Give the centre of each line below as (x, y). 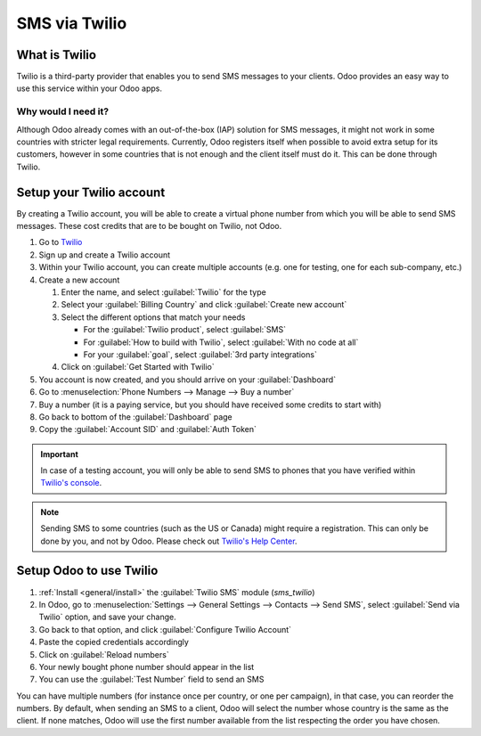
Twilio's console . (71, 483)
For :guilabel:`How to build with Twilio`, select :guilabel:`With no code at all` (221, 342)
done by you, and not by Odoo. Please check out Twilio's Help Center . (169, 541)
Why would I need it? (63, 111)
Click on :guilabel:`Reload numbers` (104, 654)
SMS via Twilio (72, 23)
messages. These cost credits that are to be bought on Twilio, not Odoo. (149, 226)
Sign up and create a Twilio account (105, 255)
